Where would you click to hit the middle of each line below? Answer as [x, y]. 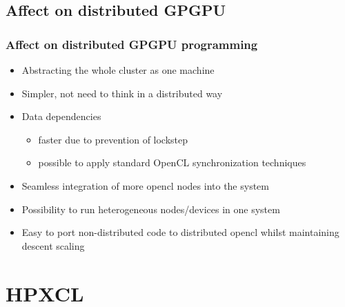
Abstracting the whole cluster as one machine [118, 70]
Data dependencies [61, 116]
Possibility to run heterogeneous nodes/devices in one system [151, 209]
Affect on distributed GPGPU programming [132, 44]
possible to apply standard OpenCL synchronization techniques [172, 162]
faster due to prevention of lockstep [113, 139]
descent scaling [53, 245]
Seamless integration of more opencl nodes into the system [145, 185]
